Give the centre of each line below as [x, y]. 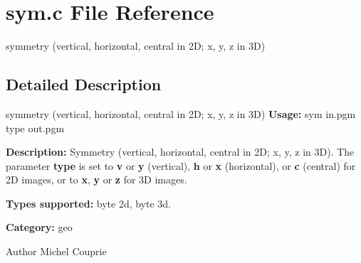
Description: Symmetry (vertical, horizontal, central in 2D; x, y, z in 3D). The [180, 152]
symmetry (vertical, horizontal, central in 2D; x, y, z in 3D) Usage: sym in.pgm [181, 113]
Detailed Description [84, 84]
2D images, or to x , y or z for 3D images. [96, 179]
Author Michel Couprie [56, 251]
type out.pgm [35, 128]
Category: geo [39, 227]
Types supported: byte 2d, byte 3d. [89, 203]
